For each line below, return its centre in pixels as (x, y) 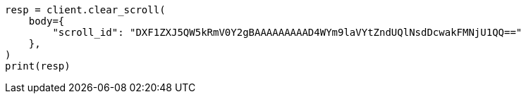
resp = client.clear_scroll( (85, 10)
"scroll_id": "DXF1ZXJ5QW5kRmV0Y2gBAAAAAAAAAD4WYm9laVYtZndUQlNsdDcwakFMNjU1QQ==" (287, 32)
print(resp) (38, 66)
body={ (47, 21)
